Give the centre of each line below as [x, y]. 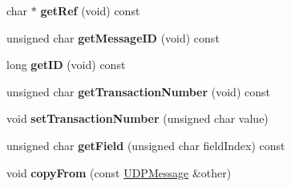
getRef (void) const [90, 10]
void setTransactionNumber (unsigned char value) [137, 118]
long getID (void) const [66, 65]
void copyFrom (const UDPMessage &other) [119, 172]
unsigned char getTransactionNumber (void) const [138, 91]
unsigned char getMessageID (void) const [113, 37]
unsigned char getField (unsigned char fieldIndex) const [146, 145]
